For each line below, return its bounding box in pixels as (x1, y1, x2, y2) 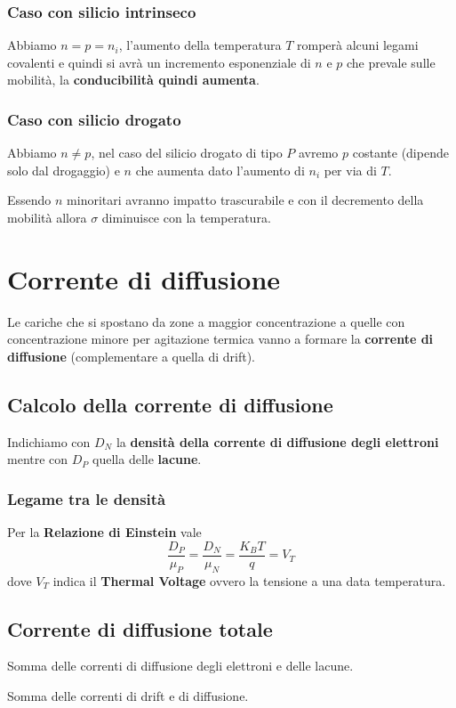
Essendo (7, 191, 52, 209)
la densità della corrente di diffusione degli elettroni (116, 432, 439, 451)
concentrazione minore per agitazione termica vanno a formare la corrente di (7, 330, 434, 348)
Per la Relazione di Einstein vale (7, 523, 202, 541)
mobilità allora (7, 208, 87, 226)
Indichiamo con (7, 432, 91, 451)
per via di (324, 160, 377, 179)
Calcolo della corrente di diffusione (7, 390, 333, 418)
